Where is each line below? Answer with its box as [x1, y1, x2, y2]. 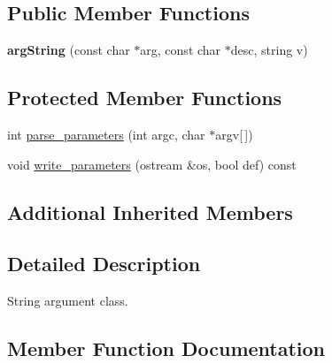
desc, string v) [230, 41, 308, 59]
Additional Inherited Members [7, 198, 293, 225]
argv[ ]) [215, 125, 253, 143]
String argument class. [7, 291, 128, 310]
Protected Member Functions [7, 84, 282, 111]
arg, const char [140, 41, 221, 59]
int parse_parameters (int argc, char [7, 125, 205, 143]
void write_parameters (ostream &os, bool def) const [7, 155, 297, 173]
